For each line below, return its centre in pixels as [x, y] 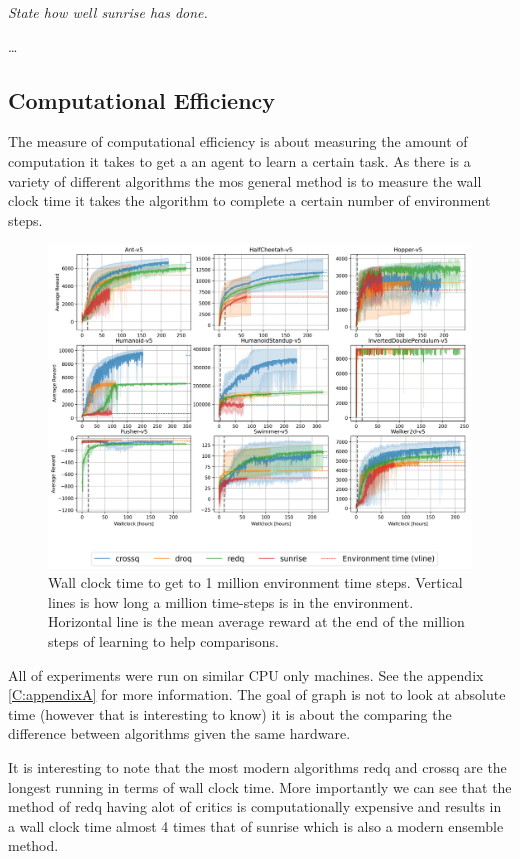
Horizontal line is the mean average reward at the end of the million [256, 621]
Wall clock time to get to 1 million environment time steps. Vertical [255, 582]
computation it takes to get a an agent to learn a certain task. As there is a [239, 160]
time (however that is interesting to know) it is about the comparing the [230, 713]
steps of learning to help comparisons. [163, 640]
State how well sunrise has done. [108, 12]
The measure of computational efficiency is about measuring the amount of [238, 141]
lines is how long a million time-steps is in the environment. [231, 601]
